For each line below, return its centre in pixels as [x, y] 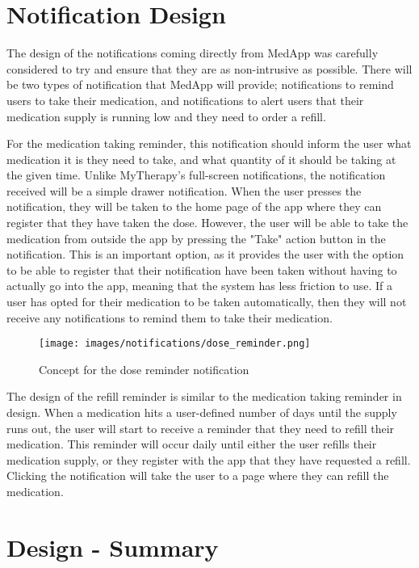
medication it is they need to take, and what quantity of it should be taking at [201, 159]
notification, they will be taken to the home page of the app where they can [194, 206]
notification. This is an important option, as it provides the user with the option [205, 254]
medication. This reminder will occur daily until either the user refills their [192, 444]
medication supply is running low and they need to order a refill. [166, 116]
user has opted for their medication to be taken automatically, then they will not [207, 302]
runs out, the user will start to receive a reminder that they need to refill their [201, 428]
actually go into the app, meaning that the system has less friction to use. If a [200, 286]
